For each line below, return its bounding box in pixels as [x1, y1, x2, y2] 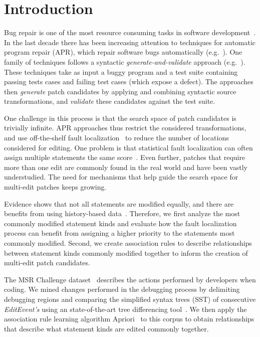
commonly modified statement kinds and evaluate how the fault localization [4, 218, 237, 228]
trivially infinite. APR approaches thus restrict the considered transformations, [4, 122, 246, 133]
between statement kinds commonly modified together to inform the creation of [4, 247, 248, 258]
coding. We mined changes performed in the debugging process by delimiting [4, 284, 240, 294]
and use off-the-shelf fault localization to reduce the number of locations [4, 132, 229, 143]
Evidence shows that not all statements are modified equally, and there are [4, 198, 234, 209]
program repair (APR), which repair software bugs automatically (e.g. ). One [4, 47, 242, 57]
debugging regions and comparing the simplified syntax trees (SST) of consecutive [4, 293, 256, 304]
